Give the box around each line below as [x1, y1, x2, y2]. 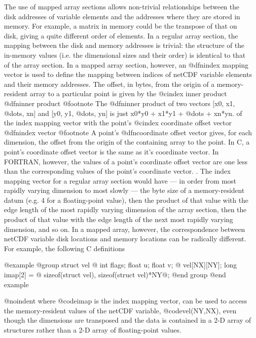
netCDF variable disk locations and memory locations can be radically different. [4, 233, 247, 244]
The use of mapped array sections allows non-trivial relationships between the [4, 1, 239, 11]
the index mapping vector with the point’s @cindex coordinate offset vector [4, 117, 232, 128]
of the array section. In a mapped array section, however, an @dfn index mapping [4, 59, 249, 70]
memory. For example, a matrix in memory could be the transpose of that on [4, 21, 237, 31]
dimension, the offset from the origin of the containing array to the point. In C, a [4, 137, 250, 147]
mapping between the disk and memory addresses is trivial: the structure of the [4, 40, 245, 50]
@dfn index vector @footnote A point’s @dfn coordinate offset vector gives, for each [4, 127, 252, 137]
